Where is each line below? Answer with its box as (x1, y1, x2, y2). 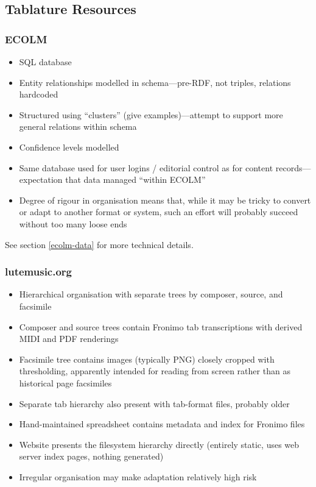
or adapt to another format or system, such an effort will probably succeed (19, 205, 298, 218)
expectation (19, 173, 63, 186)
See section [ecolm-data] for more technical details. (5, 238, 194, 251)
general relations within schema (19, 120, 137, 133)
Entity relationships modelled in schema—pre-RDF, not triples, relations (19, 76, 291, 88)
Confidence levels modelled (19, 140, 119, 153)
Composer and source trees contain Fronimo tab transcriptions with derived (19, 320, 303, 333)
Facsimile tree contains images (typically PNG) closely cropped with (19, 352, 275, 365)
